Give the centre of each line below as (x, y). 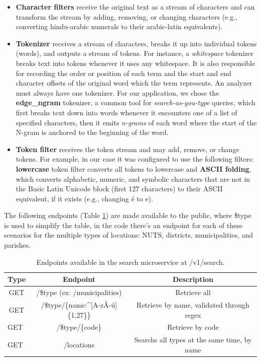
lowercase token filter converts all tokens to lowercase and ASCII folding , (134, 168)
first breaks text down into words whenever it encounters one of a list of (126, 112)
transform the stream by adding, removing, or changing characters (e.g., (126, 16)
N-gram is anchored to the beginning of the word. (92, 132)
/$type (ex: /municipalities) (79, 292)
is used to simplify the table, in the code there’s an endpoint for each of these (123, 225)
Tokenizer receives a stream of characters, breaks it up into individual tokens (136, 43)
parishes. (18, 245)
